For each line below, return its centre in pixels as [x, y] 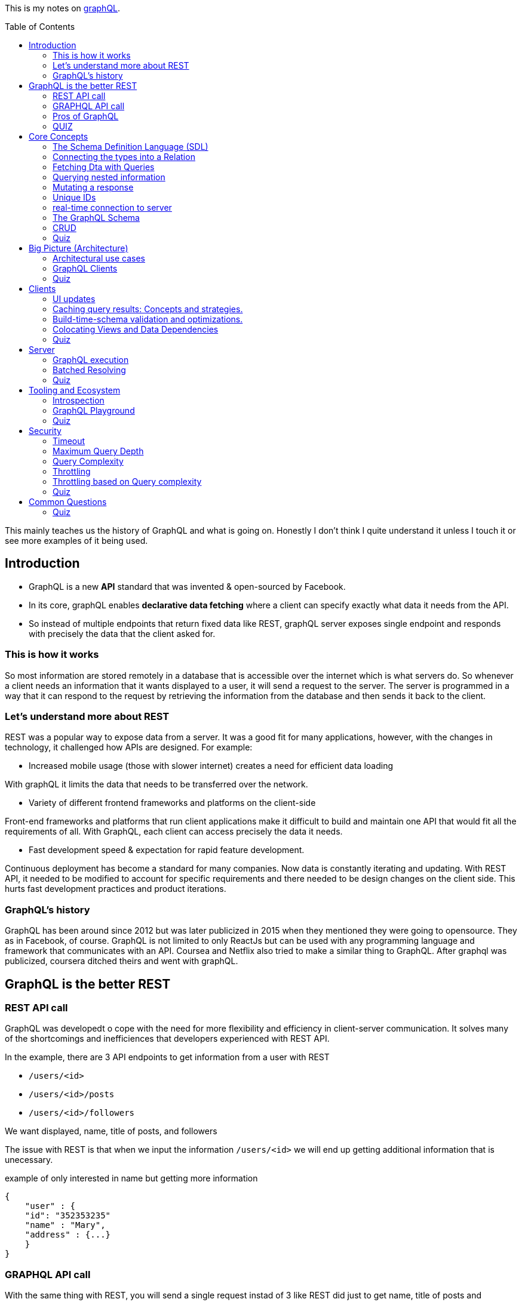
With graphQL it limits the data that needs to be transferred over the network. [156, 784]
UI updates [74, 299]
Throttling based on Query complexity [127, 481]
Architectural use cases [99, 258]
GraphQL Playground [94, 410]
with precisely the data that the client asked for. [122, 633]
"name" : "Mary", [65, 1225]
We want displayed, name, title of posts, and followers [111, 1131]
